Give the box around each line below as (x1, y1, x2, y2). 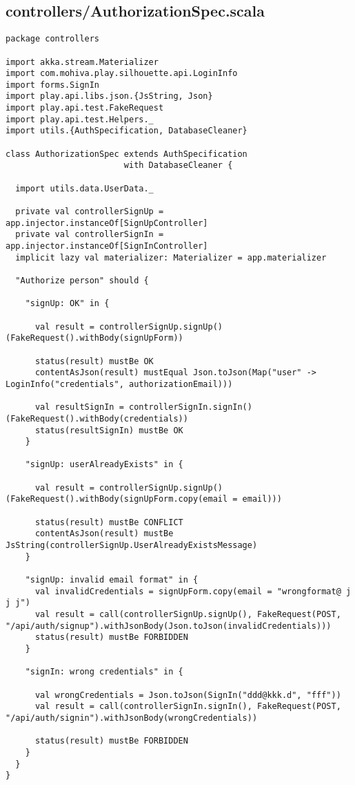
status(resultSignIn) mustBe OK (34, 425, 183, 435)
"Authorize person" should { (15, 275, 149, 285)
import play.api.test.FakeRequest (6, 103, 164, 113)
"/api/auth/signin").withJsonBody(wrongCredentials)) (6, 712, 258, 723)
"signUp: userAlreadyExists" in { (25, 460, 183, 470)
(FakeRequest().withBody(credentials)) (6, 413, 188, 424)
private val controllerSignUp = (15, 207, 164, 217)
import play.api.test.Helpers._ (6, 114, 154, 124)
